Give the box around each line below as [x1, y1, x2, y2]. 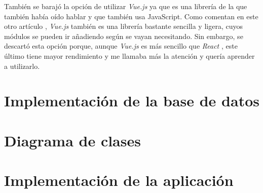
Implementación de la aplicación [4, 170, 234, 190]
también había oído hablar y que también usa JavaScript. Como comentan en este [4, 11, 258, 21]
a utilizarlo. [4, 60, 40, 71]
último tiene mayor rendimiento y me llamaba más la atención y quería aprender [4, 50, 255, 61]
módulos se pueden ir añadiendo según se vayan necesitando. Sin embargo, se [4, 30, 243, 41]
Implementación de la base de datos [4, 90, 259, 111]
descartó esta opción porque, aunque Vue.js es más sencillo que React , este [4, 41, 238, 51]
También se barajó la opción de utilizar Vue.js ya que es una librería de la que [4, 1, 247, 11]
